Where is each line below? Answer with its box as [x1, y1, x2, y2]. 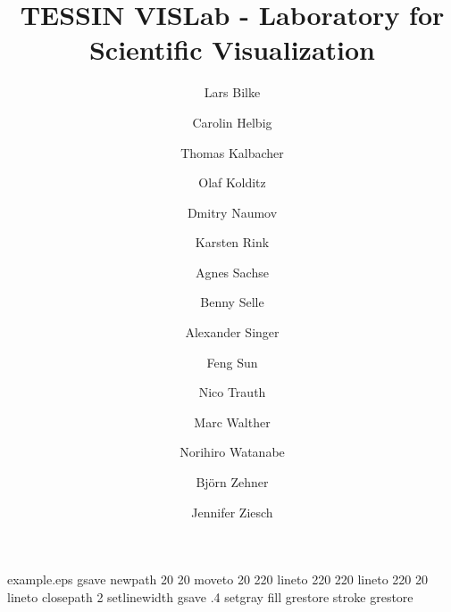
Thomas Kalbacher [180, 143, 284, 161]
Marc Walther [194, 412, 271, 431]
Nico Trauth [198, 383, 266, 401]
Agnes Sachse [196, 262, 269, 281]
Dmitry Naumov [187, 203, 278, 221]
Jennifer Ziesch [191, 502, 273, 521]
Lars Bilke [204, 83, 261, 102]
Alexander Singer [185, 323, 280, 342]
